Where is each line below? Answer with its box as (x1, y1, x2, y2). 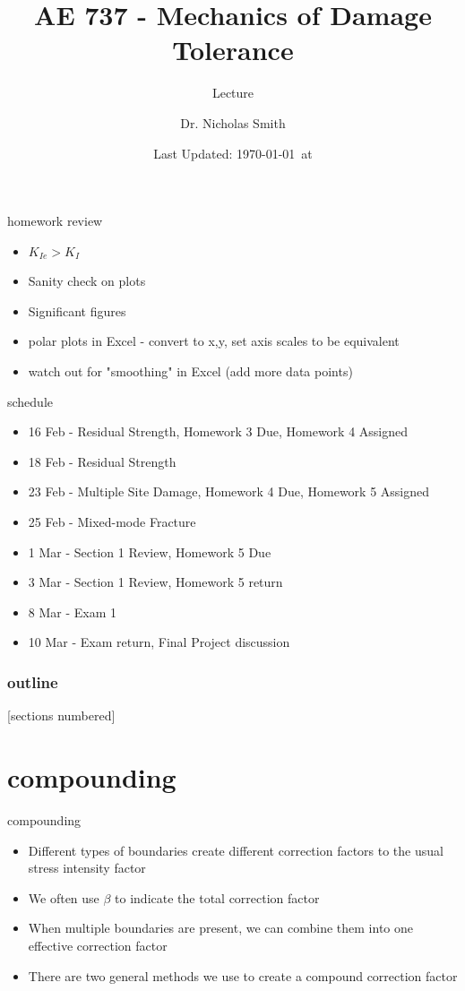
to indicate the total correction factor (115, 888, 320, 907)
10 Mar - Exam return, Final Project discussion (28, 633, 290, 651)
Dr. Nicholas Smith (180, 113, 286, 132)
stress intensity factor (28, 858, 146, 877)
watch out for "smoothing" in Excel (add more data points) (28, 362, 353, 381)
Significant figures (28, 301, 126, 320)
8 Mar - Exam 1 (28, 602, 117, 621)
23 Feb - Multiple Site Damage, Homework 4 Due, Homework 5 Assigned (28, 482, 430, 501)
